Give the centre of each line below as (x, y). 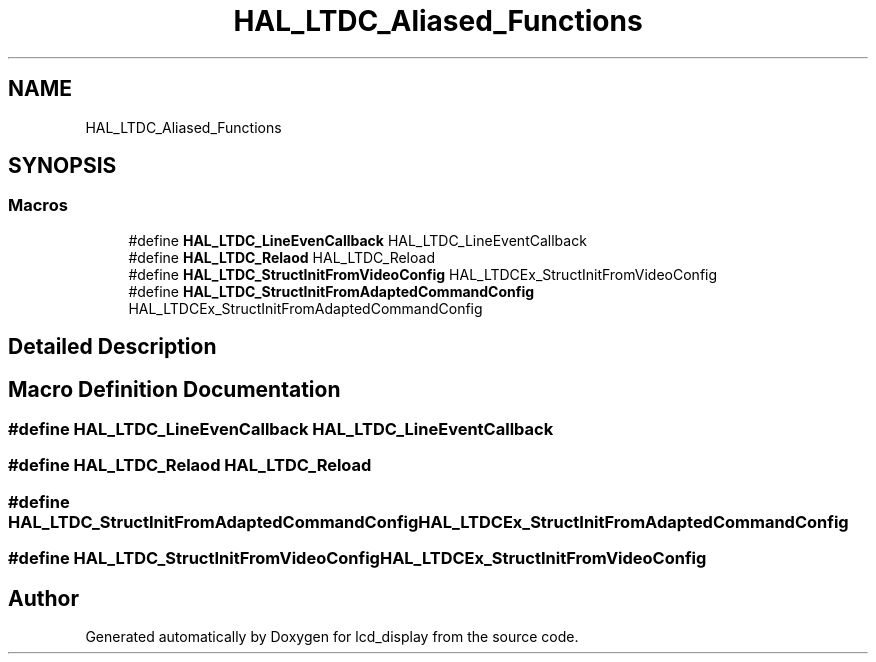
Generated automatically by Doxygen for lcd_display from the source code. (332, 637)
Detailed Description (112, 347)
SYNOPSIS (62, 166)
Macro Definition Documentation (174, 389)
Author (43, 598)
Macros (38, 205)
